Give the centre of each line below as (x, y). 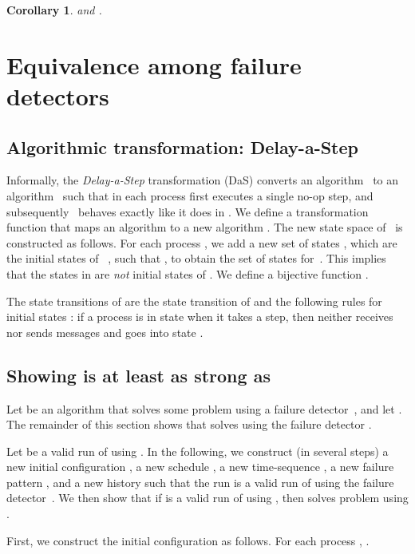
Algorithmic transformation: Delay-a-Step (182, 146)
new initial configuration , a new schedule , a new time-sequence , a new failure (200, 467)
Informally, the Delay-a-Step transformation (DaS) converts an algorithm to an (203, 180)
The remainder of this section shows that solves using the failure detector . (189, 424)
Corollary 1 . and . (54, 10)
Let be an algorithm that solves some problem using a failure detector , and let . (204, 408)
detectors (58, 95)
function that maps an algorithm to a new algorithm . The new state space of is (205, 227)
